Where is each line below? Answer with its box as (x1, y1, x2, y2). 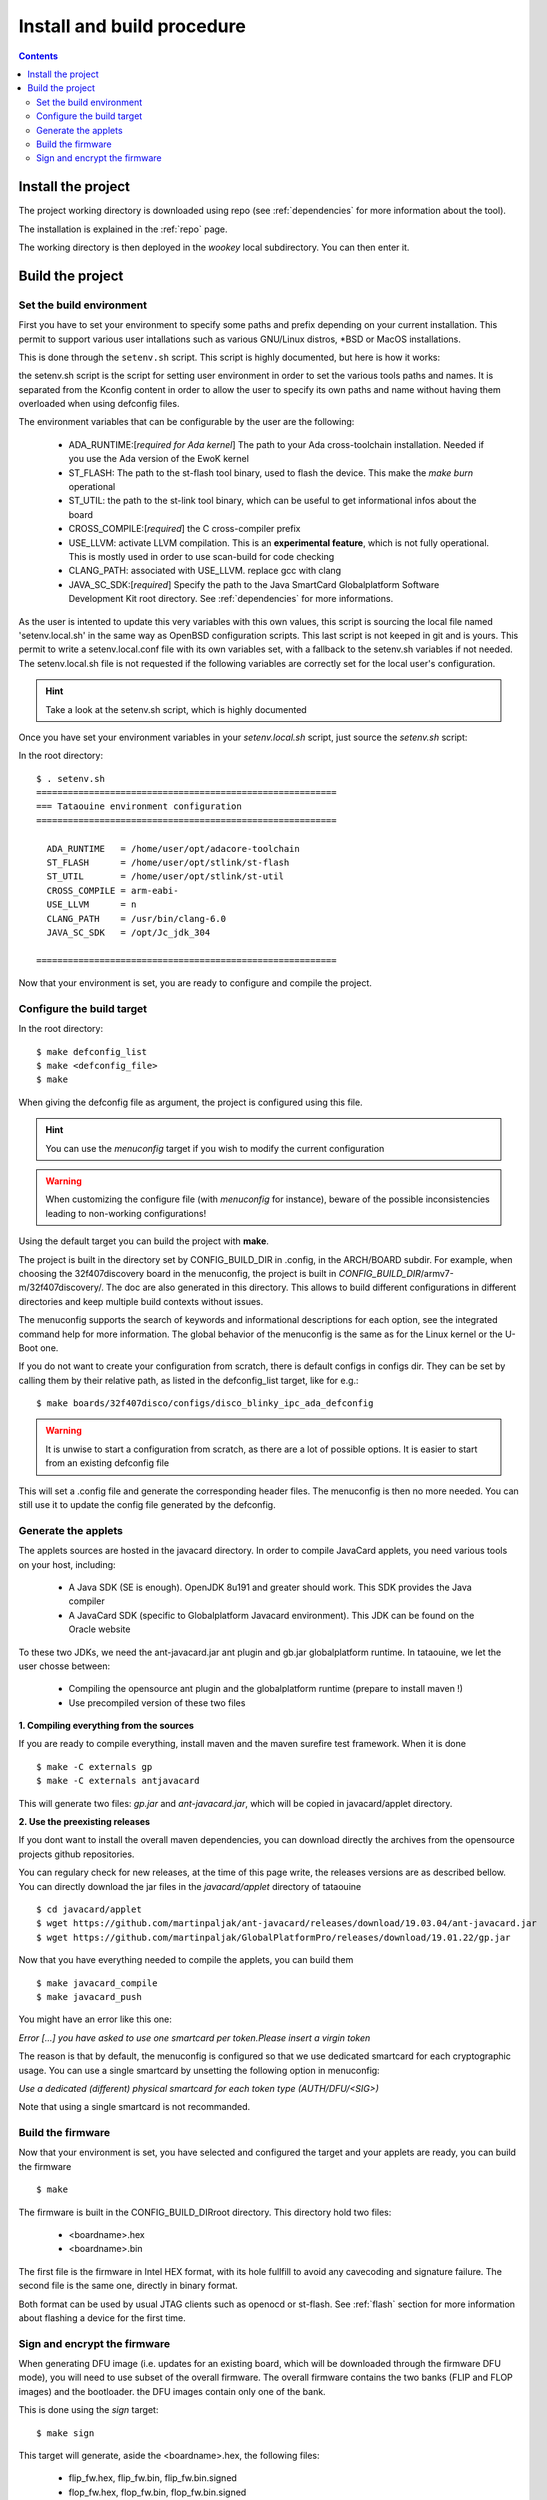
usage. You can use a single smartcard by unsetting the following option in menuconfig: (18, 2064, 380, 2076)
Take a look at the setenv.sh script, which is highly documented (45, 703, 307, 715)
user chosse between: (18, 1660, 110, 1672)
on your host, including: (18, 1558, 116, 1570)
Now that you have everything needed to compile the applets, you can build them (18, 1954, 354, 1966)
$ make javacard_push (36, 1991, 142, 2002)
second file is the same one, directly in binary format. (18, 2280, 239, 2292)
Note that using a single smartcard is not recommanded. (18, 2101, 250, 2113)
